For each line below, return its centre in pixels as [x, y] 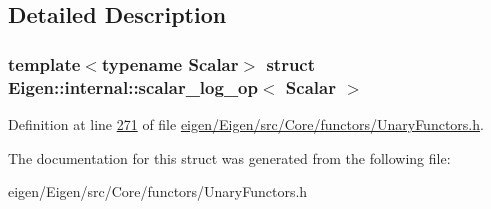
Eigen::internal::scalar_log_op [133, 86]
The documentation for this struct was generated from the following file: [229, 157]
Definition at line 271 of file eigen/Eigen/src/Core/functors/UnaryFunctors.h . [246, 123]
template [44, 63]
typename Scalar [170, 63]
